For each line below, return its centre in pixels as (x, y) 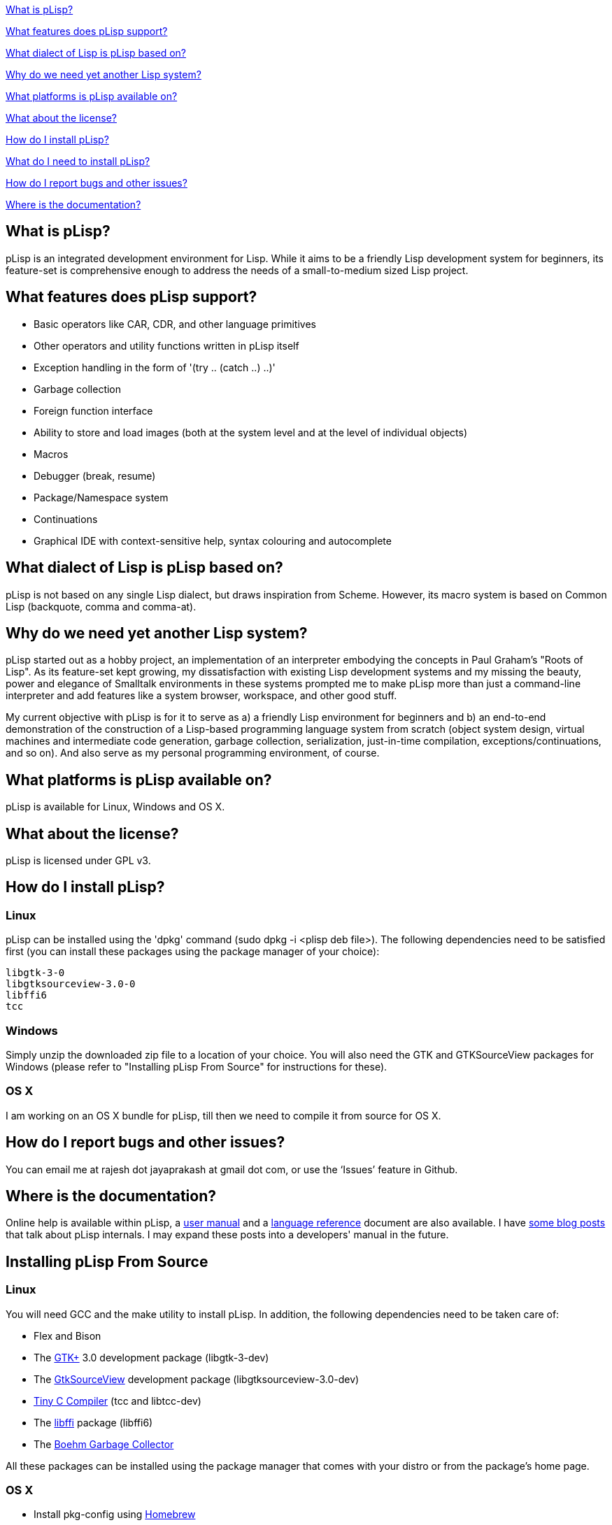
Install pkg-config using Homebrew (115, 1515)
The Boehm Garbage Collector (104, 1444)
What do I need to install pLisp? (78, 161)
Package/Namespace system (101, 497)
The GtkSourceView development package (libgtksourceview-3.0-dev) (197, 1379)
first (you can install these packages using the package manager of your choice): (193, 952)
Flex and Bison (67, 1336)
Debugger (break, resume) (95, 475)
